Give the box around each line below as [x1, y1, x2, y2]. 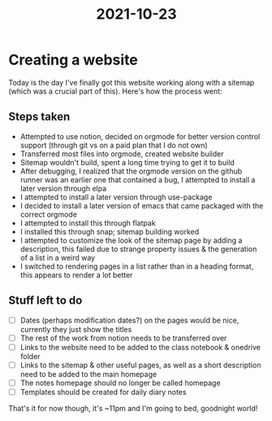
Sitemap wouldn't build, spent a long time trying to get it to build [19, 157, 235, 167]
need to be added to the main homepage [19, 369, 157, 379]
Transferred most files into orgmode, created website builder [19, 148, 225, 159]
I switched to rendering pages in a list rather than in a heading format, [19, 261, 254, 271]
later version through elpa [19, 183, 107, 193]
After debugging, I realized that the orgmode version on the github [19, 166, 243, 176]
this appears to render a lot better [19, 270, 133, 279]
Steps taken [8, 110, 71, 124]
